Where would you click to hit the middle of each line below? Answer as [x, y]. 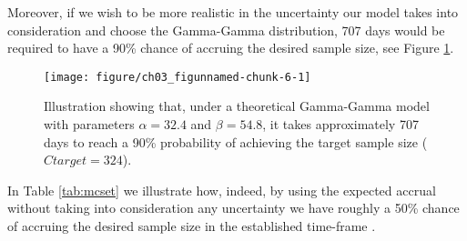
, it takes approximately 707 [340, 124]
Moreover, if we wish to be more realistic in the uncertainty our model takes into [233, 12]
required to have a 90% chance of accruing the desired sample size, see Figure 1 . [231, 48]
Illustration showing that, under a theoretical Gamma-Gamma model [237, 106]
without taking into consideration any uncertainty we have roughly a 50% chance [233, 208]
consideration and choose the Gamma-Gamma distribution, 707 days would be [226, 30]
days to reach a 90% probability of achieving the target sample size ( [236, 141]
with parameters [89, 124]
